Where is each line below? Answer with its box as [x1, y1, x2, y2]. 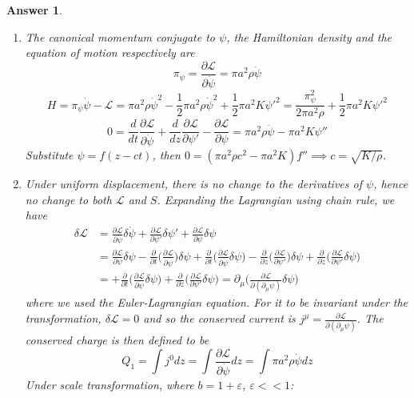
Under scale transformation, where [25, 376, 194, 393]
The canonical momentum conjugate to [25, 28, 216, 45]
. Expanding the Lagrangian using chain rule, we [157, 191, 395, 207]
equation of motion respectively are [25, 44, 195, 61]
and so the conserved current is [143, 310, 296, 327]
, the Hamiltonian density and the [226, 28, 392, 45]
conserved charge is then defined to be [25, 332, 209, 348]
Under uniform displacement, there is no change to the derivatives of [25, 175, 362, 192]
